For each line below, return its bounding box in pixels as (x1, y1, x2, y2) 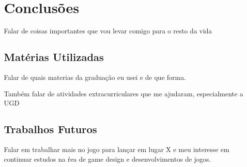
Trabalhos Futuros (4, 121, 97, 137)
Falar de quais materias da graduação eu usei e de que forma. (4, 72, 186, 82)
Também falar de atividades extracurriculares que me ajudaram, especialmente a (4, 88, 243, 98)
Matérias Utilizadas (4, 49, 104, 64)
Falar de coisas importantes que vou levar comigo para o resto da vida (4, 26, 212, 36)
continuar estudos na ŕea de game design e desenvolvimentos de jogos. (4, 153, 211, 164)
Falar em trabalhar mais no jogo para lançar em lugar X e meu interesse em (4, 144, 230, 154)
